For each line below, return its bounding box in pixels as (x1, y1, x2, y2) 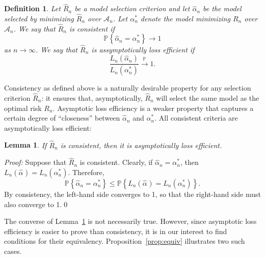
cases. (4, 245, 22, 256)
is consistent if (69, 23, 115, 34)
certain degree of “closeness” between (4, 112, 120, 123)
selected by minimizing (4, 13, 74, 24)
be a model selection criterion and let (74, 3, 190, 14)
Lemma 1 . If (4, 139, 47, 150)
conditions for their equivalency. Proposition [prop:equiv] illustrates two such (4, 236, 245, 246)
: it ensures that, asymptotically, (41, 92, 143, 103)
